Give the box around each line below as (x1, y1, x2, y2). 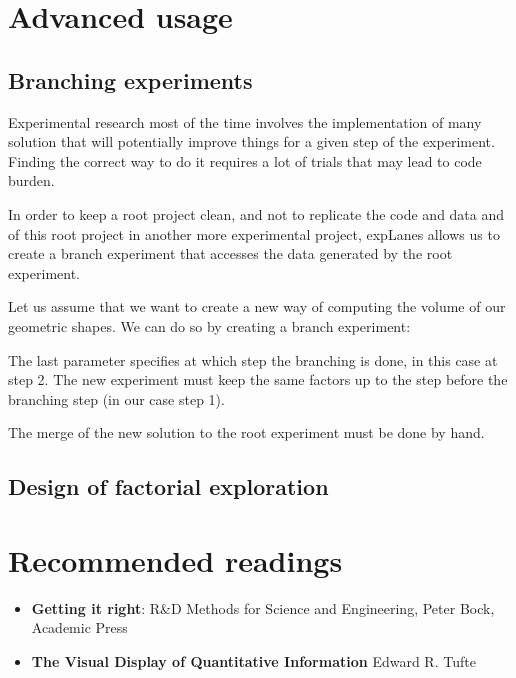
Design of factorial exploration (8, 471, 329, 502)
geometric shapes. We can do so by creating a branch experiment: (8, 315, 411, 336)
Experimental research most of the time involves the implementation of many (8, 111, 482, 132)
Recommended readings (8, 539, 343, 580)
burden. (8, 170, 55, 191)
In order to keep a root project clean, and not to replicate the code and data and (8, 203, 505, 224)
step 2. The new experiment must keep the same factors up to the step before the (8, 369, 508, 390)
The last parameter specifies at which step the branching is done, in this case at (8, 349, 498, 370)
